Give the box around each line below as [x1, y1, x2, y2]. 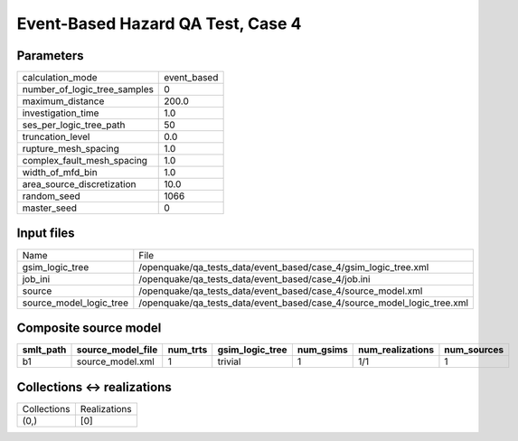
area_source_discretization [22, 178, 137, 191]
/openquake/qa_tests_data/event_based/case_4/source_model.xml [138, 285, 423, 297]
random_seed [22, 190, 80, 202]
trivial [217, 355, 241, 368]
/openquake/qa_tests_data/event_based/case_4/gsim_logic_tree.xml [138, 260, 429, 273]
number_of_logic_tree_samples [22, 83, 154, 96]
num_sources [444, 343, 504, 356]
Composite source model [16, 321, 162, 335]
